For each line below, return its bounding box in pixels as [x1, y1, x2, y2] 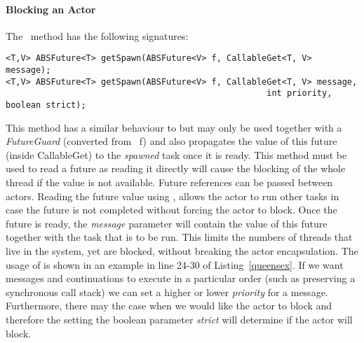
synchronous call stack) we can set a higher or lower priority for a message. [6, 284, 328, 299]
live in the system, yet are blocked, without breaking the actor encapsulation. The [6, 244, 358, 258]
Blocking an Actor [6, 1, 96, 16]
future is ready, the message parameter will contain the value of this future [6, 216, 328, 230]
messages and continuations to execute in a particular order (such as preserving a [6, 271, 356, 286]
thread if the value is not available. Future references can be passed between [6, 175, 333, 190]
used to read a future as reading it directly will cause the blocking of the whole [6, 161, 346, 176]
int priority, [267, 88, 332, 99]
